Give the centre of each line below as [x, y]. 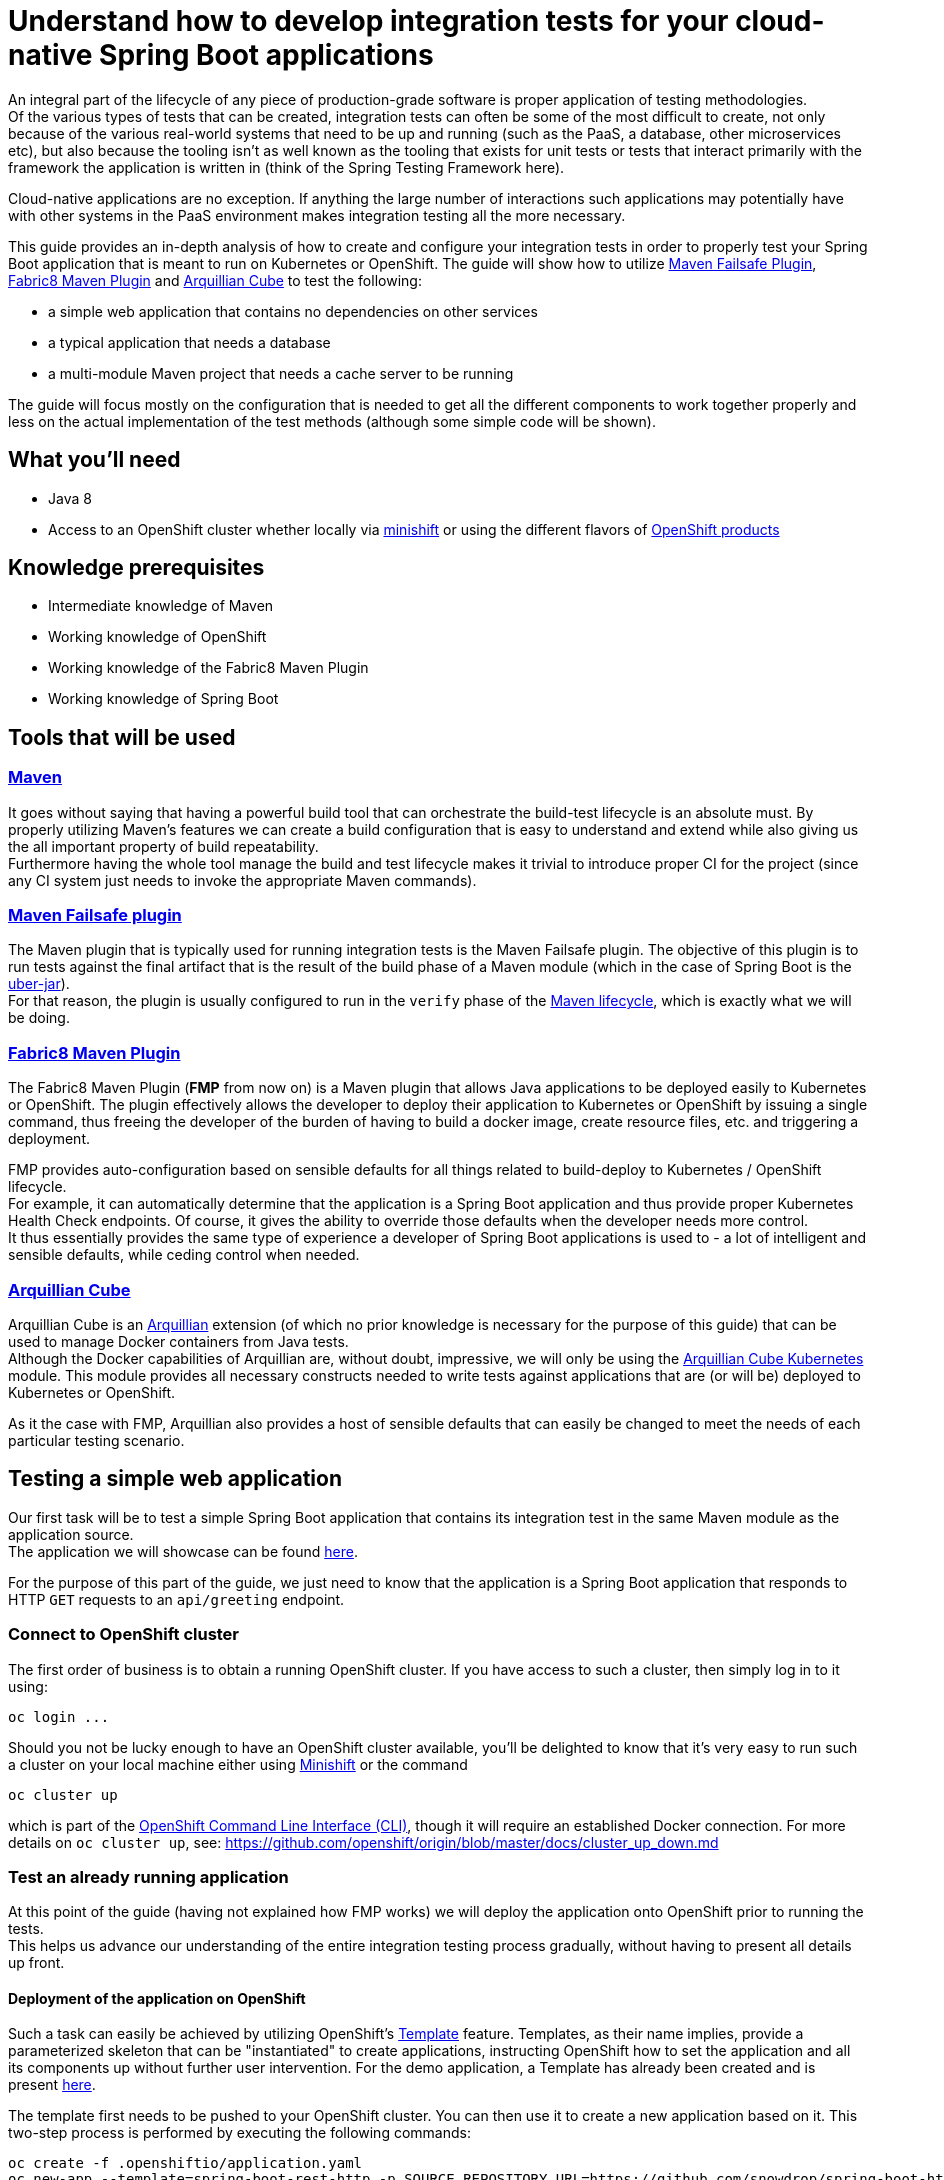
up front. [36, 1963]
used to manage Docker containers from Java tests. [178, 1341]
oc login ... [59, 1716]
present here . [52, 2085]
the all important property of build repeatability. [163, 846]
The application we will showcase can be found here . [183, 1551]
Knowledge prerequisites [136, 568]
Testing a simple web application [175, 1479]
